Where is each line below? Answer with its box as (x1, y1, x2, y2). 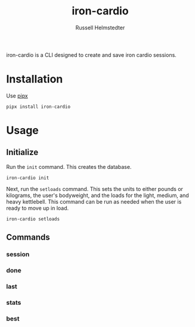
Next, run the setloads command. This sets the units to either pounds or (6, 185, 184, 192)
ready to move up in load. (6, 204, 69, 211)
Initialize (6, 147, 39, 158)
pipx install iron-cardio (6, 104, 70, 110)
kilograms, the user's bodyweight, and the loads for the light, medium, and (6, 192, 189, 199)
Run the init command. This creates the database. (6, 163, 132, 170)
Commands (6, 232, 51, 243)
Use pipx (6, 92, 28, 99)
